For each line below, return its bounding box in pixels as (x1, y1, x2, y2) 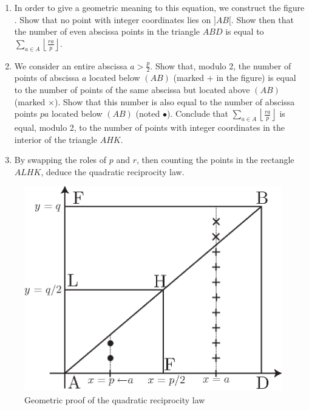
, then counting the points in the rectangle (137, 153, 294, 166)
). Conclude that (166, 107, 229, 120)
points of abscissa (14, 71, 80, 84)
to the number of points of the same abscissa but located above (14, 83, 250, 96)
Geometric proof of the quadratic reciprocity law (24, 393, 205, 406)
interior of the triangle (14, 133, 98, 145)
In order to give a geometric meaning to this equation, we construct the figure (14, 1, 305, 13)
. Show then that (231, 13, 294, 26)
